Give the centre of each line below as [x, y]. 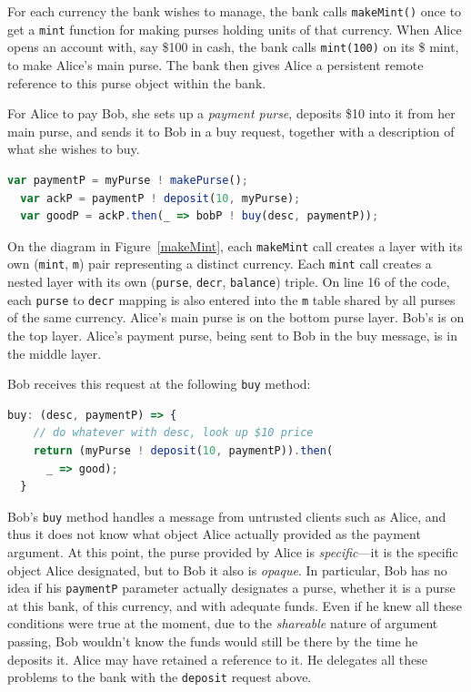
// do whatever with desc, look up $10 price [173, 433]
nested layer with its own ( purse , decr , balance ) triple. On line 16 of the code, [229, 282]
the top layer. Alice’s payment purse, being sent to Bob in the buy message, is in [232, 335]
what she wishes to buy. [74, 149]
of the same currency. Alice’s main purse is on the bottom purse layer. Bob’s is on [236, 317]
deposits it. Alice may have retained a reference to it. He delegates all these [217, 659]
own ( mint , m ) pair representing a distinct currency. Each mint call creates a [220, 264]
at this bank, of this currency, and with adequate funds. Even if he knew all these [235, 605]
